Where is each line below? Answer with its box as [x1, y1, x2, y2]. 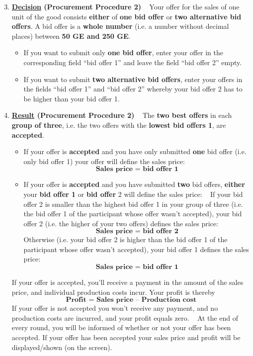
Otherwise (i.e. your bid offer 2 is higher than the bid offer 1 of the [23, 234, 228, 245]
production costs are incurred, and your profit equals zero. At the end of [11, 312, 238, 323]
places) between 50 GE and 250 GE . [11, 30, 131, 41]
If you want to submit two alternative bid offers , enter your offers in [23, 74, 243, 84]
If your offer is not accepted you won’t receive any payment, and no [11, 303, 218, 313]
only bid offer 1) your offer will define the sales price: [23, 156, 185, 166]
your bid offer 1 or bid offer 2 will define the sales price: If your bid [23, 188, 243, 199]
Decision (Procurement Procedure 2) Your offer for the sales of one [11, 1, 240, 11]
